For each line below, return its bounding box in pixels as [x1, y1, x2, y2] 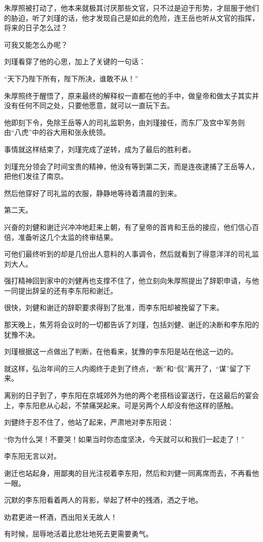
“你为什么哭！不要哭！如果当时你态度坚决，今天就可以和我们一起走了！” [4, 433, 245, 444]
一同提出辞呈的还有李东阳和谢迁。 [4, 285, 117, 295]
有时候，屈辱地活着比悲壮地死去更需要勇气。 [4, 528, 153, 539]
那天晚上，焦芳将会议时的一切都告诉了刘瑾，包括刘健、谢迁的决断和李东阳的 [4, 319, 259, 330]
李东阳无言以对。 [4, 451, 61, 461]
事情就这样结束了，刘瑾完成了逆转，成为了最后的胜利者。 [4, 143, 195, 154]
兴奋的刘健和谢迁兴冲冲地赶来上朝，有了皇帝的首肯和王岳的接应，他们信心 [4, 221, 252, 232]
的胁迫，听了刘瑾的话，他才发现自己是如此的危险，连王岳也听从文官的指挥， [4, 12, 259, 23]
